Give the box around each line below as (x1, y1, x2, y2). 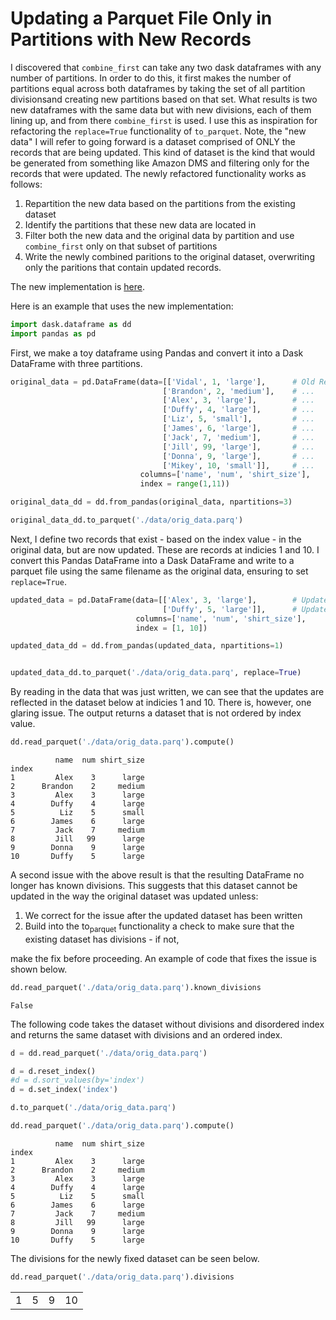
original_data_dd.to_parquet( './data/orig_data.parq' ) (10, 515, 244, 526)
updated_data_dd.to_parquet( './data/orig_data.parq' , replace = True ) (10, 668, 302, 678)
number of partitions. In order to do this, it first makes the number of (10, 72, 292, 84)
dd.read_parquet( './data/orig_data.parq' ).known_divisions (10, 982, 262, 992)
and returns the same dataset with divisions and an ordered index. (10, 1028, 283, 1041)
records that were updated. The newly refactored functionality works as (10, 167, 307, 179)
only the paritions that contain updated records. (24, 261, 222, 273)
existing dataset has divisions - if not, (24, 933, 180, 945)
